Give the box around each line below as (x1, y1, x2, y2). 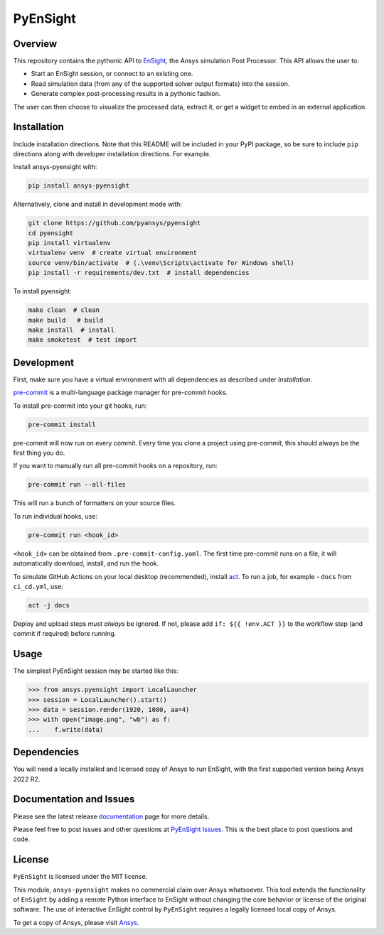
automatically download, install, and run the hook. (13, 559, 159, 568)
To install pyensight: (13, 287, 73, 296)
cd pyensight (28, 229, 74, 237)
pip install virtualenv (28, 239, 112, 247)
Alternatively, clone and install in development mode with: (13, 200, 183, 209)
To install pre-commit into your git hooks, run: (13, 401, 147, 410)
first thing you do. (13, 448, 65, 457)
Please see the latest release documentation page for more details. (13, 812, 210, 821)
